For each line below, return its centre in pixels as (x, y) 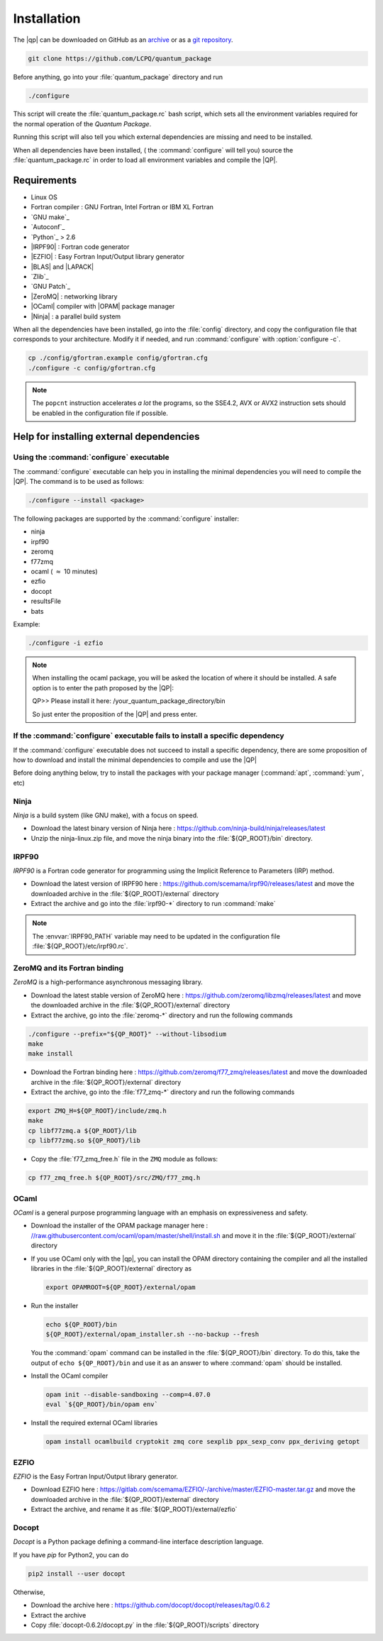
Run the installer (55, 1305)
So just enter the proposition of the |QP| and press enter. (115, 714)
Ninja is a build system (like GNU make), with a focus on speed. (106, 815)
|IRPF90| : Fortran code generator (80, 247)
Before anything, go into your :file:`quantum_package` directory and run (118, 77)
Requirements (45, 180)
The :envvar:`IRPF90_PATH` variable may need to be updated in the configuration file (156, 936)
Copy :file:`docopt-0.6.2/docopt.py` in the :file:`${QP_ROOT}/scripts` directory (145, 1625)
